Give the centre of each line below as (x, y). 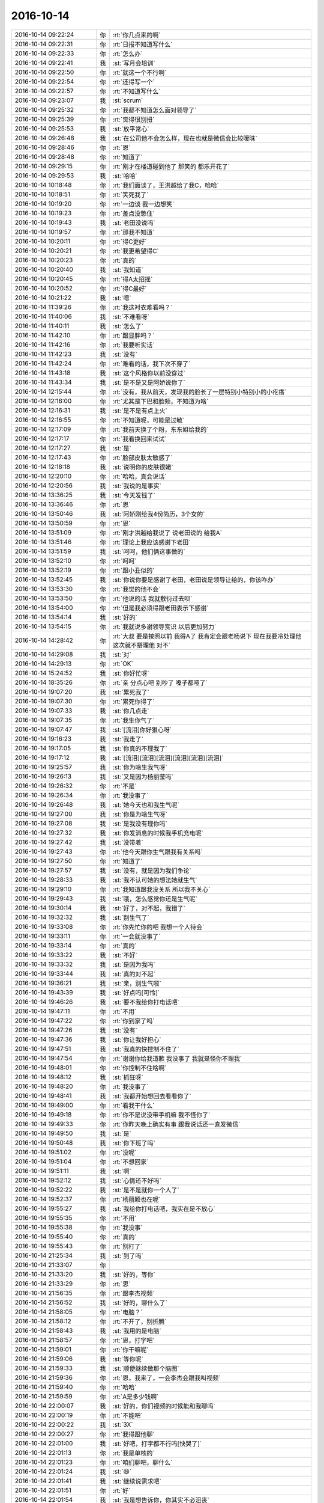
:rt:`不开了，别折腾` (139, 1321)
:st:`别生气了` (131, 917)
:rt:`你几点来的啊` (136, 35)
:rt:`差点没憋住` (133, 213)
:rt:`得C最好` (130, 289)
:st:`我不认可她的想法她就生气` (155, 880)
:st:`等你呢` (128, 1359)
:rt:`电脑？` (127, 1312)
